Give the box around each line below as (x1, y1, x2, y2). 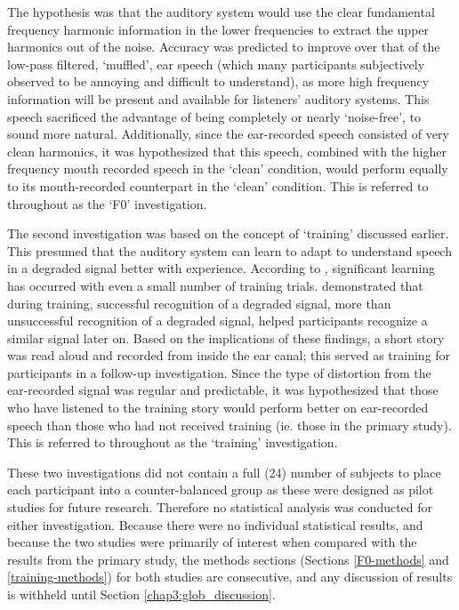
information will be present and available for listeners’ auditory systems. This (7, 89, 430, 108)
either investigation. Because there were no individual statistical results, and (7, 515, 423, 534)
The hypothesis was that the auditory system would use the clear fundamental (7, 3, 435, 20)
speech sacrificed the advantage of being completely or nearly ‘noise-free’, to (7, 107, 422, 125)
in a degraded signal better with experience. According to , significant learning (7, 259, 436, 277)
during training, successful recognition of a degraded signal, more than (7, 293, 391, 312)
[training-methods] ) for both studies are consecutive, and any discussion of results (7, 567, 453, 586)
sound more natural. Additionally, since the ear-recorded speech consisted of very (7, 124, 449, 143)
